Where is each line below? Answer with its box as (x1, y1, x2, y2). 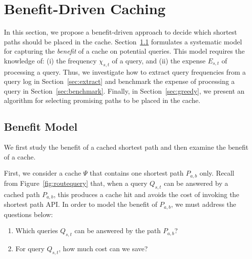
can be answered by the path (74, 225, 161, 236)
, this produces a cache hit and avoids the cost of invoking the (53, 189, 239, 199)
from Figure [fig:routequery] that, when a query (4, 178, 147, 188)
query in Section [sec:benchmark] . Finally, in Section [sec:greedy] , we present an (4, 85, 245, 96)
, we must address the (171, 199, 236, 209)
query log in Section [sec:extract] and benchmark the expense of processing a (4, 76, 235, 86)
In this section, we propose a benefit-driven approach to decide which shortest (4, 27, 237, 37)
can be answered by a (164, 178, 228, 188)
